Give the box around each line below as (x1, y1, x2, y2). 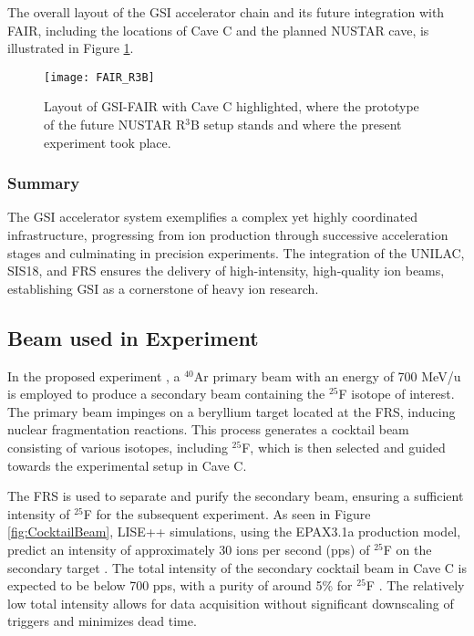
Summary (7, 172, 80, 194)
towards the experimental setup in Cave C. (7, 455, 247, 474)
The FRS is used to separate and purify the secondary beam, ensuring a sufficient (7, 486, 464, 506)
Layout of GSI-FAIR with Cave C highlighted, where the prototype (44, 97, 419, 116)
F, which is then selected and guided (242, 437, 446, 456)
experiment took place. (44, 132, 171, 151)
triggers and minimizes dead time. (7, 611, 197, 631)
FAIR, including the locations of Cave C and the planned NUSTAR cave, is (7, 20, 429, 39)
